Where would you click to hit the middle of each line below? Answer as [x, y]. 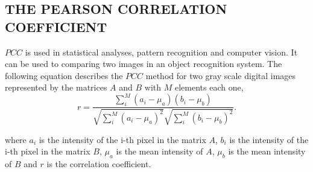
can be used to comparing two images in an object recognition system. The [144, 64]
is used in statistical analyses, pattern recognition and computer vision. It [161, 52]
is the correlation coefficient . [99, 164]
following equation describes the [64, 75]
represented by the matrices [56, 87]
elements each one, [209, 87]
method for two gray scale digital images [221, 75]
